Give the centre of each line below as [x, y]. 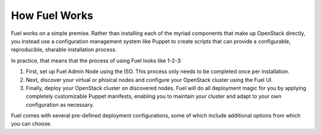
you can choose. [32, 124]
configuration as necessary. [60, 104]
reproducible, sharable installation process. [64, 50]
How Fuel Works [52, 15]
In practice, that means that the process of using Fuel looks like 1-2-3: [97, 60]
